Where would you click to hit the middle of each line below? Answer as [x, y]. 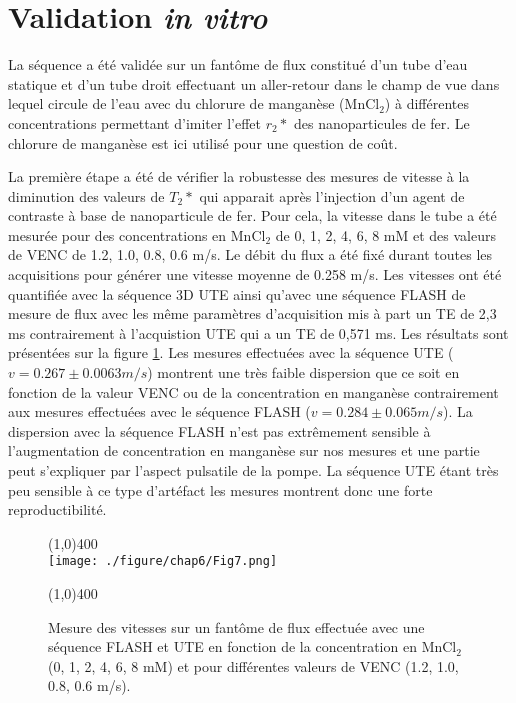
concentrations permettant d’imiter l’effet [134, 122]
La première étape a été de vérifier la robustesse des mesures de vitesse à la [239, 176]
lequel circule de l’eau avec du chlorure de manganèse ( [176, 103]
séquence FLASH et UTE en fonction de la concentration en [232, 646]
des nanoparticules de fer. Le [381, 122]
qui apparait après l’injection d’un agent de [332, 195]
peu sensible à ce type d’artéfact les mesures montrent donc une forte [220, 489]
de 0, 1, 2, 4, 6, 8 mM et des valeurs [386, 234]
